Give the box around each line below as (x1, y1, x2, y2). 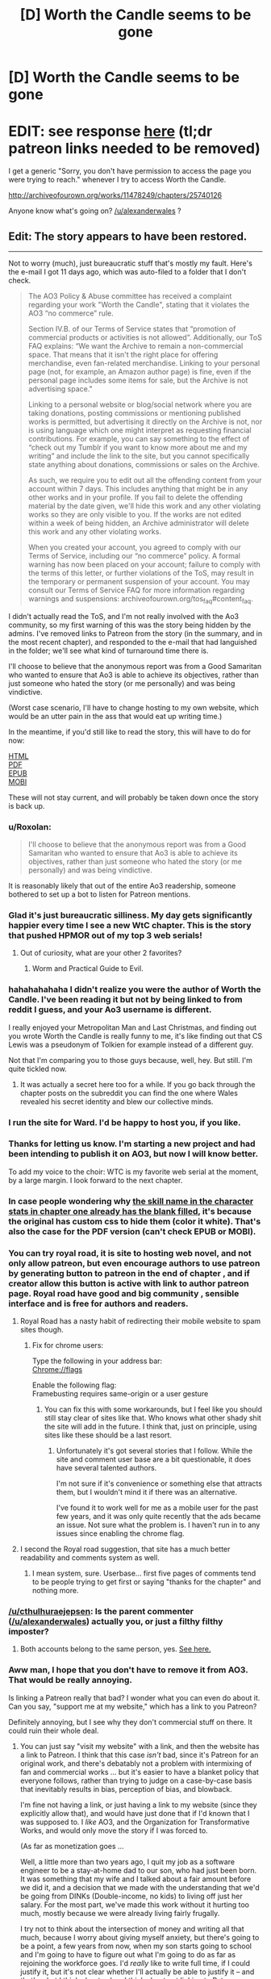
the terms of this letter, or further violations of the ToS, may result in (27, 567, 254, 578)
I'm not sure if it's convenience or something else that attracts (56, 1479, 262, 1488)
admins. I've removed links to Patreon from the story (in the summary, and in (8, 628, 263, 638)
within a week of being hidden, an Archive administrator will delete (27, 518, 250, 528)
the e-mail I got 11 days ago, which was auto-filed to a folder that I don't (8, 266, 247, 276)
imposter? (8, 1625, 50, 1637)
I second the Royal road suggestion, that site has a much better (19, 1544, 231, 1554)
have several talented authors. (56, 1463, 157, 1473)
